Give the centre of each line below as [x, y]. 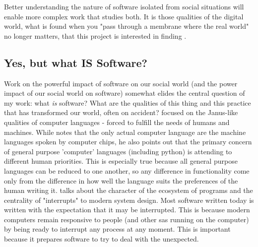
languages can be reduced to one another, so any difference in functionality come [127, 170]
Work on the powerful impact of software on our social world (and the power [121, 83]
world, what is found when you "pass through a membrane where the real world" [127, 26]
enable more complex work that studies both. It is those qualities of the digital [124, 16]
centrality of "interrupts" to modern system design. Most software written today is [129, 200]
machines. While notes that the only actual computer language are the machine [125, 132]
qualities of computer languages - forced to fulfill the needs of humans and [117, 122]
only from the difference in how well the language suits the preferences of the [121, 180]
